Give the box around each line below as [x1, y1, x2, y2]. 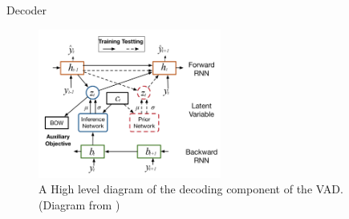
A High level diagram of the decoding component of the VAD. [39, 180, 343, 197]
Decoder [6, 2, 47, 18]
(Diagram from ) [39, 196, 120, 213]
